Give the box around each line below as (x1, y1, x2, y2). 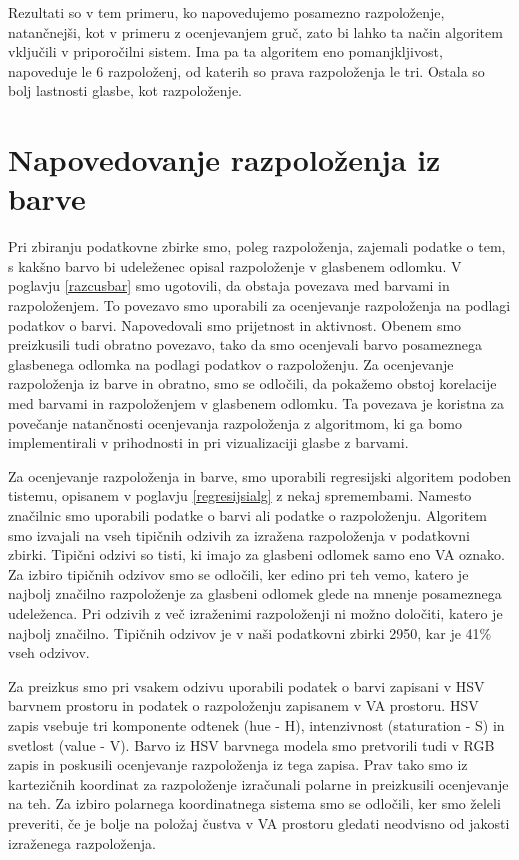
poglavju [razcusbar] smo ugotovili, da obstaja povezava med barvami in (8, 275, 450, 296)
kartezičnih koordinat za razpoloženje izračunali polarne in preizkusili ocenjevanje (8, 773, 509, 794)
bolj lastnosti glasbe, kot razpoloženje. (8, 80, 243, 101)
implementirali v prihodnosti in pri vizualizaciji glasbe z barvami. (8, 432, 409, 453)
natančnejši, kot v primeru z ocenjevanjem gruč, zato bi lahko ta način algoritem (8, 21, 503, 42)
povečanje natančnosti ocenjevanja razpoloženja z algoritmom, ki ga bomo (8, 412, 462, 433)
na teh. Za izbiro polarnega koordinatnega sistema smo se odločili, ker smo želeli (8, 793, 501, 814)
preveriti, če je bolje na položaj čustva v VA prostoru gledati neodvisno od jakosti (8, 812, 510, 833)
